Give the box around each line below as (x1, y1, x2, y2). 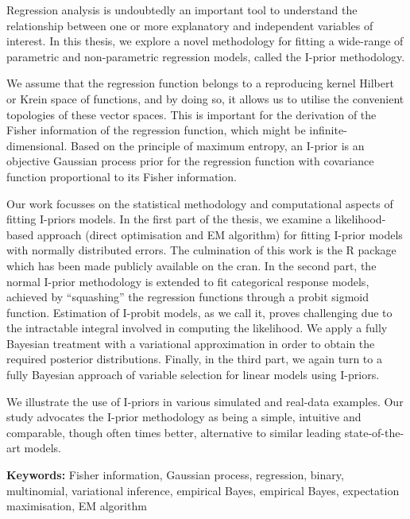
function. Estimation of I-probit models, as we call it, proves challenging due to (6, 304, 393, 320)
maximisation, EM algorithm (6, 498, 147, 514)
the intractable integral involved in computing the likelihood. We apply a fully (6, 320, 388, 336)
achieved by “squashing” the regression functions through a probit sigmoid (6, 289, 369, 305)
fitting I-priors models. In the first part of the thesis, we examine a (6, 211, 331, 227)
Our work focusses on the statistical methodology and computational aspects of (6, 195, 393, 211)
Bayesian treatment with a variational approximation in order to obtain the (6, 335, 375, 351)
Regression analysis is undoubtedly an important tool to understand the (6, 2, 358, 17)
